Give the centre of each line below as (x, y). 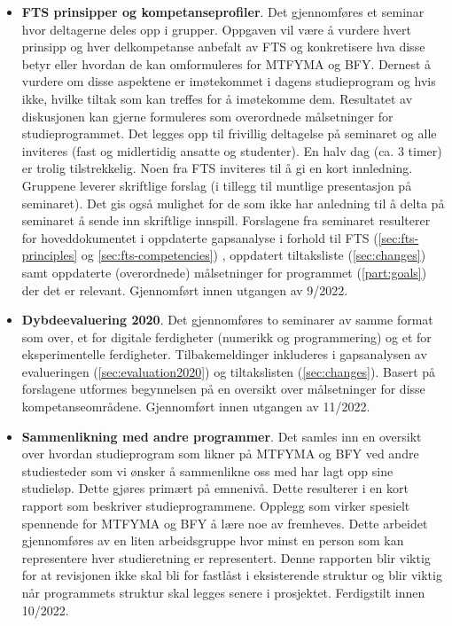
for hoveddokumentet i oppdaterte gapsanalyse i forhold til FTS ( (200, 237)
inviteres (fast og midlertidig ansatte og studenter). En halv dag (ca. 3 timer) (232, 150)
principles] (50, 255)
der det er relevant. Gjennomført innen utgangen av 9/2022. (185, 290)
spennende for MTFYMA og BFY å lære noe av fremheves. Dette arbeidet (225, 523)
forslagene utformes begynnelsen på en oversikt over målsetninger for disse (223, 389)
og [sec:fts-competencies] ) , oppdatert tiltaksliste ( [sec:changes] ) (253, 255)
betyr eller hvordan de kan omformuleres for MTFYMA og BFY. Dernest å (226, 63)
